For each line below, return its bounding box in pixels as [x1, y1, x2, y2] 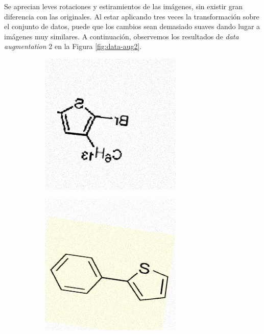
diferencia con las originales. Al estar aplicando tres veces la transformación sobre [4, 11, 259, 21]
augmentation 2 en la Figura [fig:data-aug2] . [4, 41, 142, 52]
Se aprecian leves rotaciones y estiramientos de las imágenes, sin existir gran [4, 1, 243, 11]
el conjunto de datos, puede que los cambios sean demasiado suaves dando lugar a [4, 21, 260, 32]
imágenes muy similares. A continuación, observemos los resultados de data [4, 31, 239, 41]
